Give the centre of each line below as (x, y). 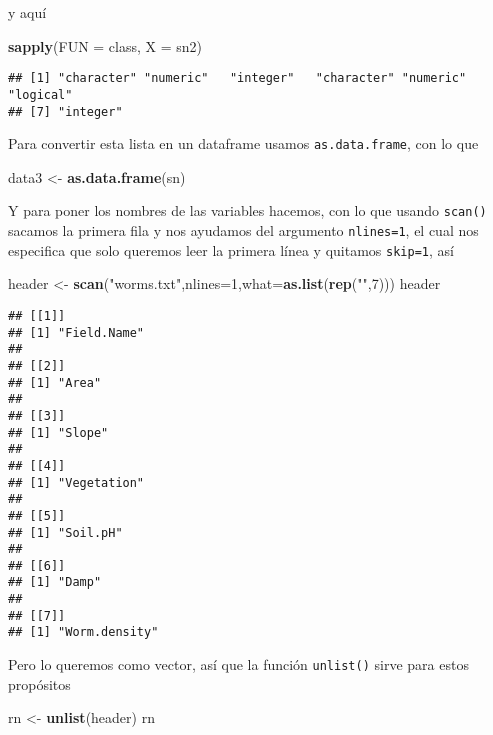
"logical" (40, 94)
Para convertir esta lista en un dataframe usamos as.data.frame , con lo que (243, 143)
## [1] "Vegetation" (76, 482)
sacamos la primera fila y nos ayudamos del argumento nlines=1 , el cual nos (243, 230)
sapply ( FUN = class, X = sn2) (105, 45)
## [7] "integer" (65, 111)
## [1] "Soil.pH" (65, 532)
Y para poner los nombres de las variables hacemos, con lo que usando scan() (247, 210)
